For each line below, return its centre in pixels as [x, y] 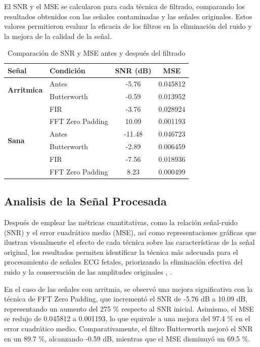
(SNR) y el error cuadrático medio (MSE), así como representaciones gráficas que [130, 232]
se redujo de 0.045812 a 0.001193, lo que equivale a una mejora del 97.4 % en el [127, 318]
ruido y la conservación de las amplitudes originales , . [88, 271]
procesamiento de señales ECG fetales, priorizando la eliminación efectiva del [123, 262]
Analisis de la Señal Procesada [85, 201]
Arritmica [25, 90]
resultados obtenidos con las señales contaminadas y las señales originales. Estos [128, 16]
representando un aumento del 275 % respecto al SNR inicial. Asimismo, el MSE [129, 308]
